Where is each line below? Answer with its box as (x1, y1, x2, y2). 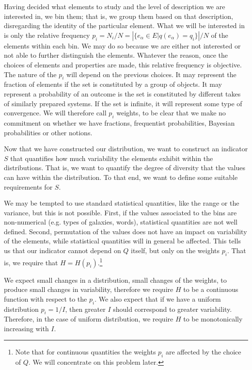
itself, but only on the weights (131, 245, 220, 256)
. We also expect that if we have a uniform (94, 293, 221, 304)
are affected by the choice (165, 347, 241, 357)
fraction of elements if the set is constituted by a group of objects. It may (4, 79, 222, 89)
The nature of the (4, 69, 57, 79)
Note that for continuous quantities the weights (15, 347, 156, 357)
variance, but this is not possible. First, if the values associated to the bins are (4, 207, 237, 217)
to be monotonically (183, 314, 243, 324)
